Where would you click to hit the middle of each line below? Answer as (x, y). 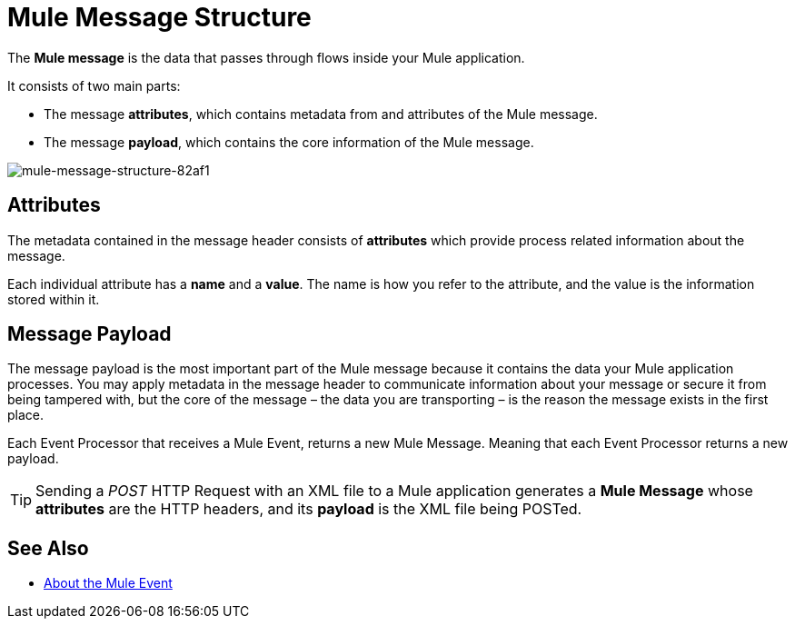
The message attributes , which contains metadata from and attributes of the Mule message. (321, 114)
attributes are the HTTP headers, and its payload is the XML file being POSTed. (309, 509)
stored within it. (54, 299)
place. (26, 415)
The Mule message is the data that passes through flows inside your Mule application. (266, 57)
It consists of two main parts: (94, 85)
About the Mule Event (108, 583)
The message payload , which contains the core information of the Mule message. (289, 142)
